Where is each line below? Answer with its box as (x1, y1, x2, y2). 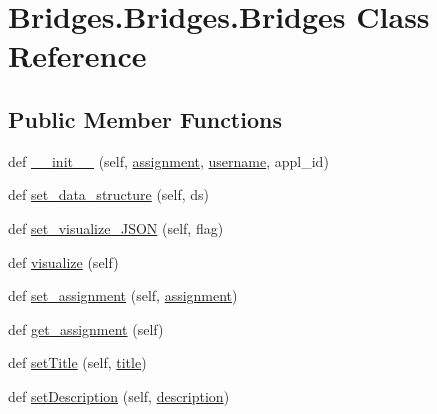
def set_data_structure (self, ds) (8, 184, 210, 205)
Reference (8, 35, 147, 76)
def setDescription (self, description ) (8, 385, 230, 406)
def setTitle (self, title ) (8, 352, 147, 373)
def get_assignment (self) (8, 318, 164, 339)
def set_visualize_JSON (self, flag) (8, 217, 224, 238)
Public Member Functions (8, 103, 282, 134)
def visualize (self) (8, 251, 119, 272)
